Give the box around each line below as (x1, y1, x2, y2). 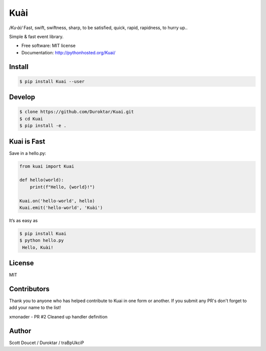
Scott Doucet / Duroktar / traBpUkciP (9, 340, 84, 346)
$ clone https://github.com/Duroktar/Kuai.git (19, 109, 134, 115)
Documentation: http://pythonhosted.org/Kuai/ (21, 49, 116, 55)
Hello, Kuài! (22, 244, 54, 250)
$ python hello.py (19, 237, 64, 243)
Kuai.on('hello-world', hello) (19, 198, 96, 203)
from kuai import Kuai (19, 163, 74, 169)
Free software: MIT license (21, 42, 76, 49)
